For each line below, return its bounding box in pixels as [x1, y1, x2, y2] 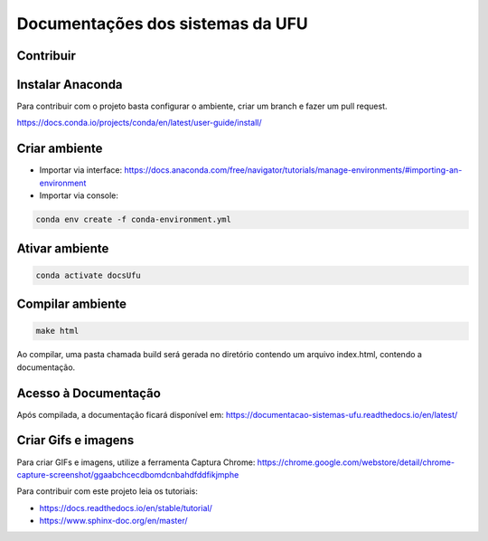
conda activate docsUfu [35, 270, 142, 280]
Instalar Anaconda [16, 77, 123, 92]
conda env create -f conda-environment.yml [35, 214, 232, 225]
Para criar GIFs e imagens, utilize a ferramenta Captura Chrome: [16, 457, 256, 468]
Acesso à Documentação [16, 385, 162, 401]
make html [35, 326, 80, 337]
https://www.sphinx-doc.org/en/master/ [39, 516, 189, 527]
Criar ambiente [16, 141, 103, 157]
